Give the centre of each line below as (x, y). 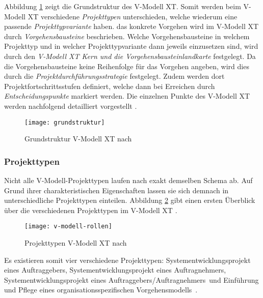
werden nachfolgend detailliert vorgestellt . (71, 106)
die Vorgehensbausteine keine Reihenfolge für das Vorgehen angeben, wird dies (127, 66)
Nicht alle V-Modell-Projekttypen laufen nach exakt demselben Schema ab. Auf (128, 180)
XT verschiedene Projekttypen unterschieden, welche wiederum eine (133, 16)
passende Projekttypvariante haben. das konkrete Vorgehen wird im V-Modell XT (131, 26)
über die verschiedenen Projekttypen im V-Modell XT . (91, 210)
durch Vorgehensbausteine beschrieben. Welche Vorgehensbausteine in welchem (127, 36)
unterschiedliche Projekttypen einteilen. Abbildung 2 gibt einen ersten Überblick (130, 200)
